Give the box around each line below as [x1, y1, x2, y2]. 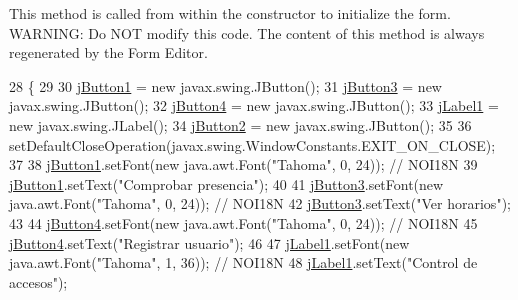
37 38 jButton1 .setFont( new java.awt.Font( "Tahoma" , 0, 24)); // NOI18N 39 [9, 154, 478, 175]
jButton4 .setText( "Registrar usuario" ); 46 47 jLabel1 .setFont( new [9, 232, 410, 253]
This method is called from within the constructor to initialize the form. [9, 3, 451, 23]
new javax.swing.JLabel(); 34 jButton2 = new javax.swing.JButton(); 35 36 [9, 114, 472, 135]
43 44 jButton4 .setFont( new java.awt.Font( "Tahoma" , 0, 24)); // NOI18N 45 [9, 212, 478, 233]
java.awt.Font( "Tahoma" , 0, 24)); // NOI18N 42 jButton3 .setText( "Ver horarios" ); [9, 193, 511, 214]
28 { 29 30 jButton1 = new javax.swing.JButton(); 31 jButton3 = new [9, 75, 442, 96]
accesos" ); [9, 271, 68, 292]
